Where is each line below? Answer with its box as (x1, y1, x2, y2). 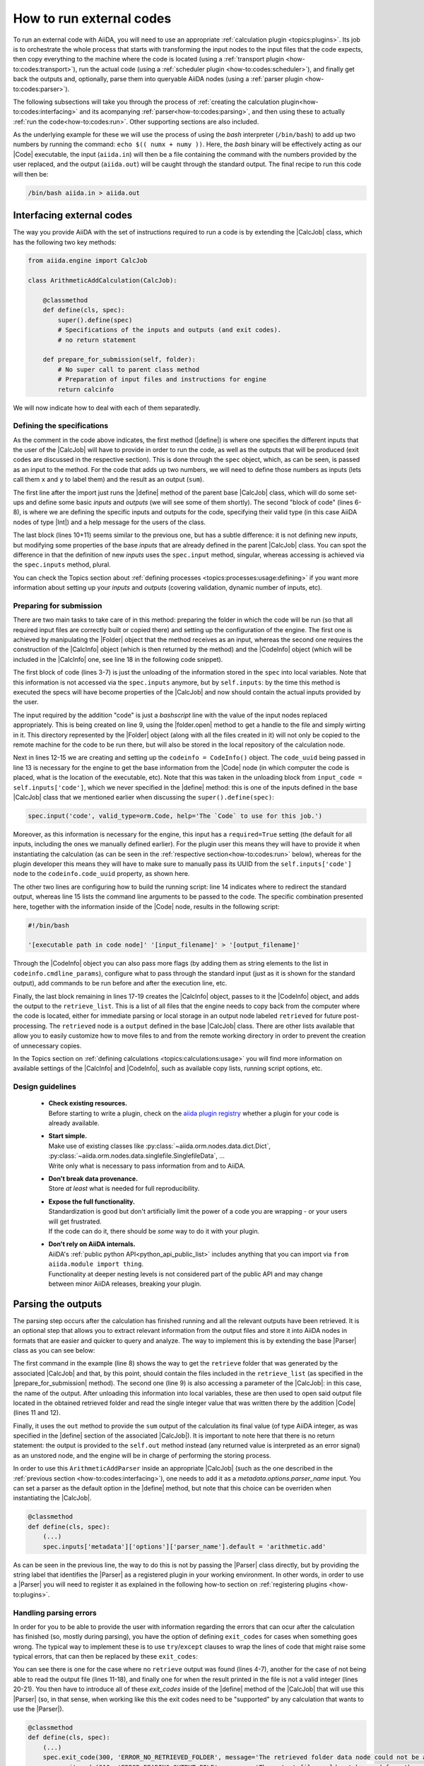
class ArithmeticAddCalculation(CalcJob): (28, 276, 177, 285)
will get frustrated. (48, 1217, 102, 1226)
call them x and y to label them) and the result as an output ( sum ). (13, 475, 204, 484)
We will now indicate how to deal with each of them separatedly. (13, 403, 201, 412)
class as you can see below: (13, 1346, 95, 1354)
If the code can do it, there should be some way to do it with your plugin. (48, 1226, 260, 1235)
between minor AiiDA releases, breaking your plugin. (48, 1279, 201, 1288)
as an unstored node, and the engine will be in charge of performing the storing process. (13, 1451, 271, 1459)
